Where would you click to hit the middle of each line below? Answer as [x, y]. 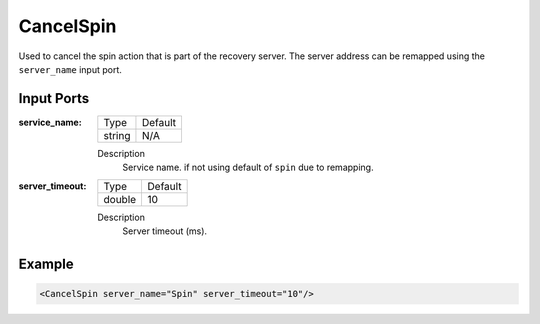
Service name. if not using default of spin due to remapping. [248, 167]
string [117, 135]
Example [46, 263]
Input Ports [54, 98]
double [120, 199]
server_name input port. [70, 69]
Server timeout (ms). [165, 231]
